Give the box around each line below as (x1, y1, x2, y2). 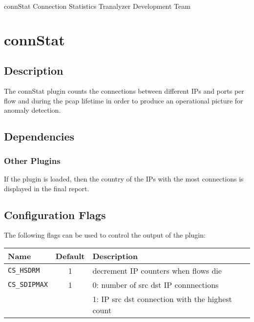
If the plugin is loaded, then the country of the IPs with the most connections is (4, 173, 244, 183)
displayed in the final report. (4, 183, 89, 193)
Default (55, 250, 85, 262)
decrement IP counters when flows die (92, 264, 222, 276)
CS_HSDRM (8, 266, 40, 275)
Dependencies (4, 129, 75, 144)
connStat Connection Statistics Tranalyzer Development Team (4, 1, 190, 11)
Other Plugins (4, 154, 61, 166)
